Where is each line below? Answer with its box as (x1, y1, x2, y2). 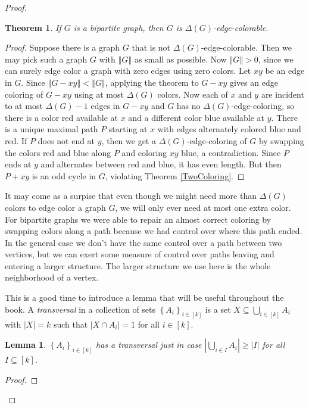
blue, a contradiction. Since (181, 146, 281, 158)
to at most (5, 99, 43, 112)
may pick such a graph (5, 52, 88, 65)
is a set (205, 303, 231, 315)
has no (176, 99, 201, 112)
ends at (5, 158, 32, 170)
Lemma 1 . (5, 338, 46, 351)
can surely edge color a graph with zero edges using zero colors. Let (5, 64, 251, 77)
